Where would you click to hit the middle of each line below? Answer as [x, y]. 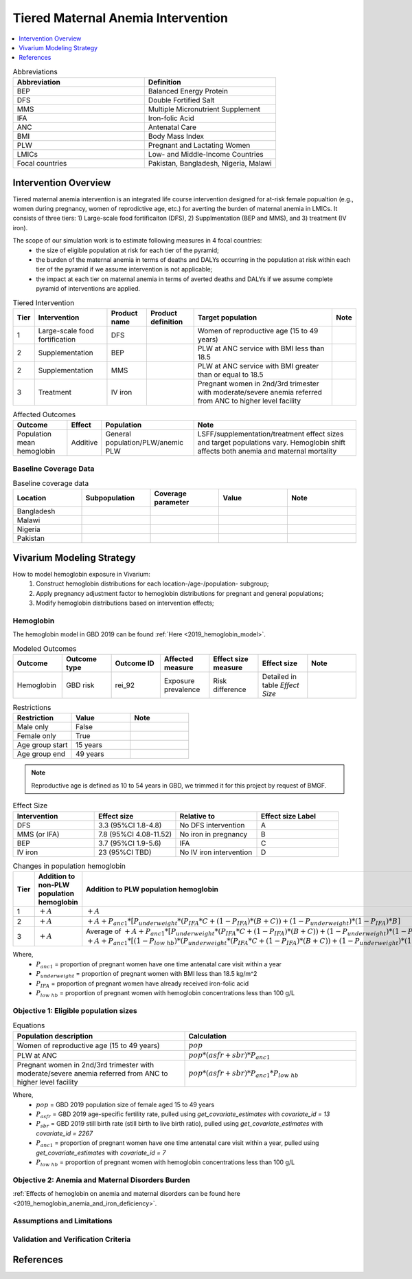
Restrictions [32, 708]
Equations [29, 1025]
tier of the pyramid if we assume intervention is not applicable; [124, 269]
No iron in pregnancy [214, 834]
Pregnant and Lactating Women [199, 146]
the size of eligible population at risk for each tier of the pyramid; [128, 250]
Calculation [207, 1036]
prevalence [182, 689]
